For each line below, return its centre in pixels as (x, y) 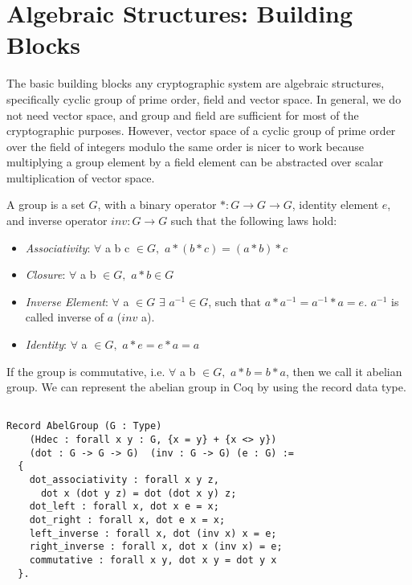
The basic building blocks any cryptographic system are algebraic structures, (196, 83)
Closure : (45, 274)
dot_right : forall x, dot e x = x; (127, 520)
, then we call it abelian (344, 371)
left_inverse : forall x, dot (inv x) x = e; (153, 533)
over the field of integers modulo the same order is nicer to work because (185, 146)
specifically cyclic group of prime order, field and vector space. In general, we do (204, 98)
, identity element (335, 205)
